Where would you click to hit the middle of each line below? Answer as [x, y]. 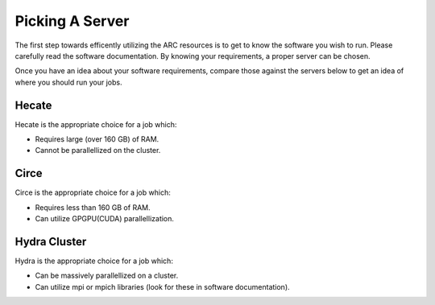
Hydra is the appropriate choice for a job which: [94, 261]
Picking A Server [72, 21]
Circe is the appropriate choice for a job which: [93, 192]
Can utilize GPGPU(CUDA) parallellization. [105, 219]
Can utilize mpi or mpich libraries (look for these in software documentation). [162, 286]
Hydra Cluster [51, 241]
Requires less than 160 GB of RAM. [93, 207]
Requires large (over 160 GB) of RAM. [97, 139]
